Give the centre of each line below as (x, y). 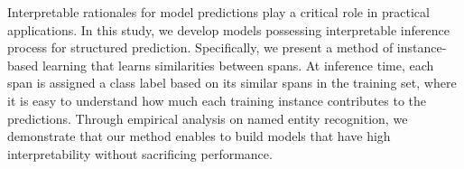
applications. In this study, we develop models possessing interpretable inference (228, 29)
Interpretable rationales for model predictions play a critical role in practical (218, 12)
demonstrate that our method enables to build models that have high (199, 136)
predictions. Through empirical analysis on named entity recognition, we (208, 118)
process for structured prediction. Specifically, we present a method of (200, 47)
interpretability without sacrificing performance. (140, 153)
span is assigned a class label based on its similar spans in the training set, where (232, 83)
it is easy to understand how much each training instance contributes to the (217, 100)
